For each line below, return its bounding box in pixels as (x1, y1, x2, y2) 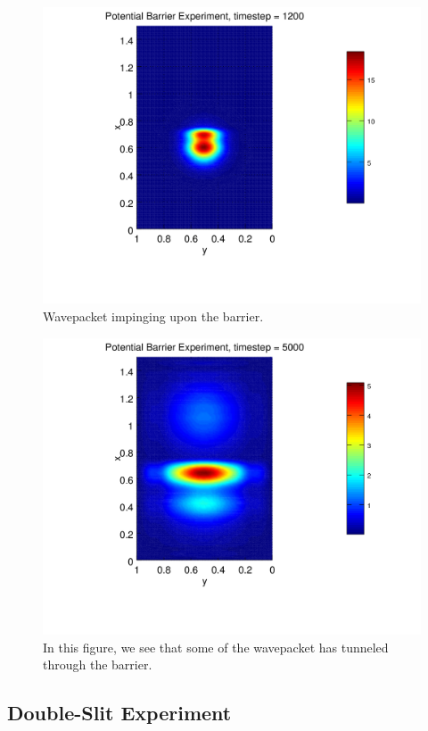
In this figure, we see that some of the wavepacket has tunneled (43, 637, 389, 656)
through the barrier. (43, 655, 152, 674)
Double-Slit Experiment (7, 699, 232, 727)
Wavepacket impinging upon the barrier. (43, 307, 264, 326)
